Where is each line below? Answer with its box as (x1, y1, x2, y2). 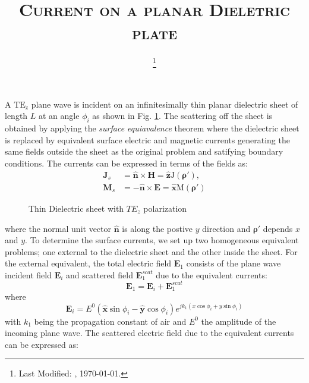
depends (263, 222, 293, 234)
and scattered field (66, 268, 133, 281)
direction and (202, 222, 251, 234)
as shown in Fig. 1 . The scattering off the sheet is (92, 109, 273, 122)
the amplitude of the (201, 315, 276, 327)
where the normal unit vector (5, 222, 112, 234)
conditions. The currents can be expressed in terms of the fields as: (5, 156, 248, 169)
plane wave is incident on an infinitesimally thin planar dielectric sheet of (31, 98, 298, 110)
